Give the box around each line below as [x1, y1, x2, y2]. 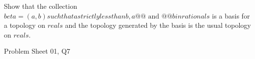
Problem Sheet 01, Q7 [4, 46, 70, 56]
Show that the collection [4, 1, 77, 11]
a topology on [4, 20, 46, 30]
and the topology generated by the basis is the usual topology [65, 20, 251, 30]
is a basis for [212, 10, 250, 20]
